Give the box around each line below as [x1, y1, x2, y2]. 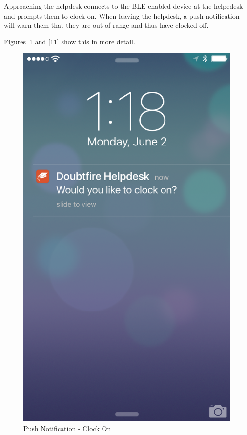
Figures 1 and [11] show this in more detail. [4, 36, 135, 46]
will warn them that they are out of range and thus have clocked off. [4, 20, 209, 30]
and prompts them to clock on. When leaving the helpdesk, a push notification [4, 10, 240, 21]
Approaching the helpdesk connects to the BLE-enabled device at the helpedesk [4, 1, 243, 11]
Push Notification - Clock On [23, 423, 111, 433]
